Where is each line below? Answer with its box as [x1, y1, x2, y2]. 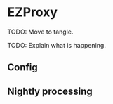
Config [7, 61, 38, 74]
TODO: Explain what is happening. [7, 41, 107, 49]
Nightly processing [7, 85, 93, 97]
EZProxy [7, 4, 58, 20]
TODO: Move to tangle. [7, 27, 74, 36]
